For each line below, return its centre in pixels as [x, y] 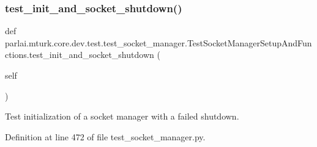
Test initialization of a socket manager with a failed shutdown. [122, 116]
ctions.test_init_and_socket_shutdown [80, 55]
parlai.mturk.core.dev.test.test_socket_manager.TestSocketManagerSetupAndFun [158, 42]
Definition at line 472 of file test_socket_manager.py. [105, 136]
